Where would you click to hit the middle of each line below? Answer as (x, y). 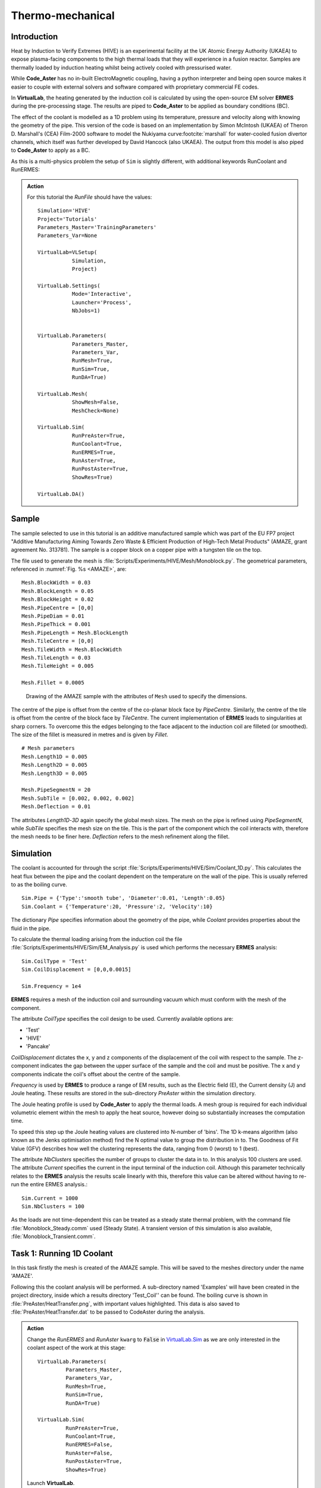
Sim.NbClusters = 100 (53, 1206)
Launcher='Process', (102, 302)
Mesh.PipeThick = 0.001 (56, 624)
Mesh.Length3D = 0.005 (55, 773)
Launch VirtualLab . (51, 1483)
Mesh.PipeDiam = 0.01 (53, 616)
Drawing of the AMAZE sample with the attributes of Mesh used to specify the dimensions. (136, 696)
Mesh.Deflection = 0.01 (56, 807)
